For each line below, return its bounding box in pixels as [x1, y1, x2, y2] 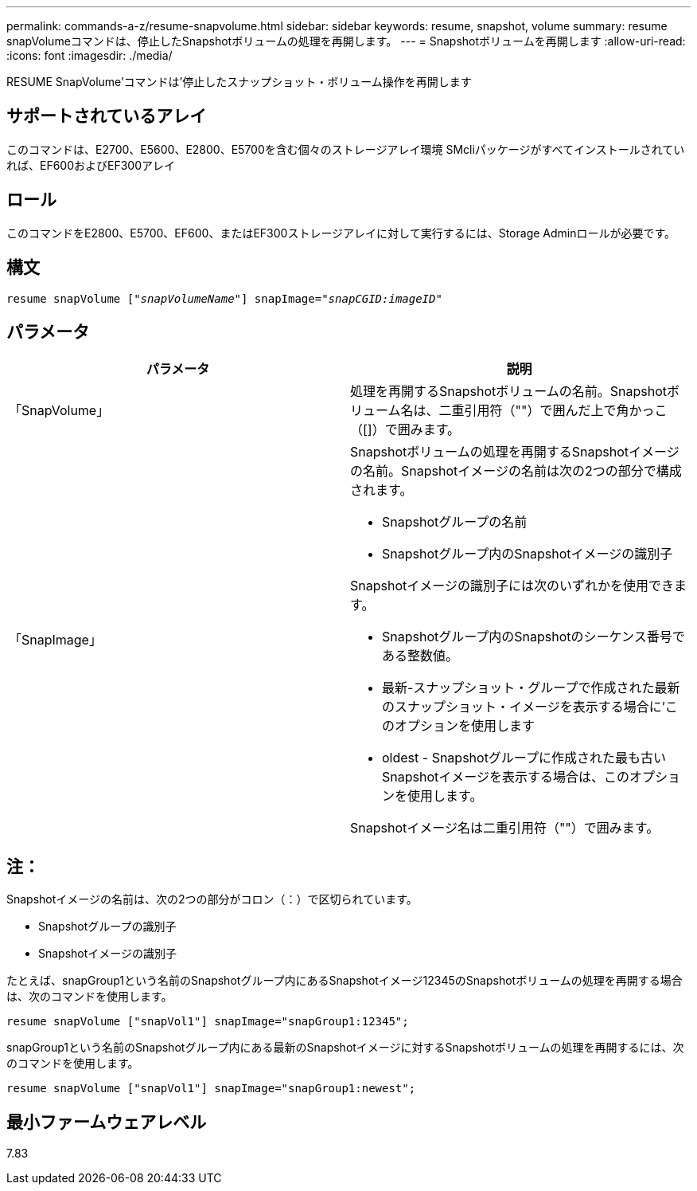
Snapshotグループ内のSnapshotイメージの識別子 [382, 546, 673, 562]
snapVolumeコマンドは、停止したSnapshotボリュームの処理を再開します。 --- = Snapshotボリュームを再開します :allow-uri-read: [6, 34, 686, 48]
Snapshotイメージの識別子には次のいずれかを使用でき [350, 578, 674, 594]
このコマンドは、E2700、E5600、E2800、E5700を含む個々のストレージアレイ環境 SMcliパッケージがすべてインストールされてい [6, 142, 685, 156]
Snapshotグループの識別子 [38, 919, 177, 934]
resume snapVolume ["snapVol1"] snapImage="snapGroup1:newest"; [6, 1082, 416, 1095]
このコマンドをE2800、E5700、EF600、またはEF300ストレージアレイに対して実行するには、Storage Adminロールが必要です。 [6, 225, 676, 240]
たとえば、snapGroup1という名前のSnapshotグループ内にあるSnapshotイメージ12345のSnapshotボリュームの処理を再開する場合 [6, 974, 683, 988]
